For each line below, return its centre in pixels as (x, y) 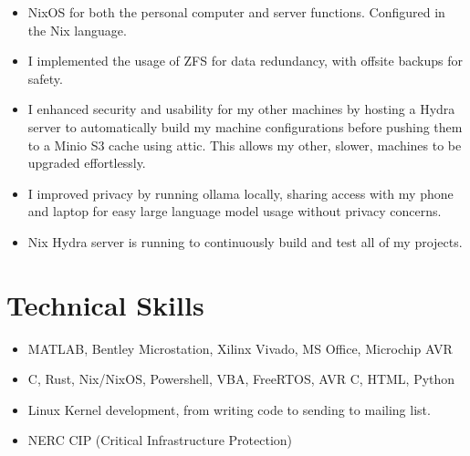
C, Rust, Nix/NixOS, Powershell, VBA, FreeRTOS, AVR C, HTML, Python (241, 379)
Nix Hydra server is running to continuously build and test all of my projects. (245, 241)
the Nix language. (77, 30)
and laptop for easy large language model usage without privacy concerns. (235, 211)
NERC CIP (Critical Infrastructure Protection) (160, 440)
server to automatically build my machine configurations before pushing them (245, 126)
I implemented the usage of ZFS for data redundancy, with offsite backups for (245, 61)
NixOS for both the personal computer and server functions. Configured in (236, 12)
